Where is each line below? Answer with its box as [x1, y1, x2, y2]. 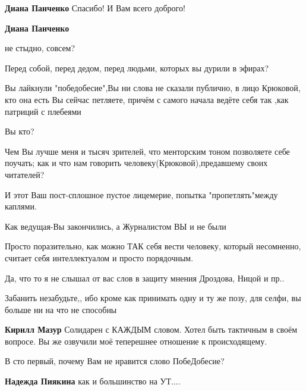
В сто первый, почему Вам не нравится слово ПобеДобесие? [5, 355, 225, 367]
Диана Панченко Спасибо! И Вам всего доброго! [5, 2, 185, 14]
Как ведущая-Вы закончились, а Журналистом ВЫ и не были [5, 220, 226, 232]
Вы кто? [5, 125, 34, 137]
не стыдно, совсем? [5, 42, 75, 54]
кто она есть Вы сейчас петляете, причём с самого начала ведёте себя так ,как [5, 93, 289, 105]
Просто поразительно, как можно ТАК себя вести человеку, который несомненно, [5, 240, 301, 252]
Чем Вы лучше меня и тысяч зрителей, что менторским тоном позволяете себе [5, 145, 290, 157]
